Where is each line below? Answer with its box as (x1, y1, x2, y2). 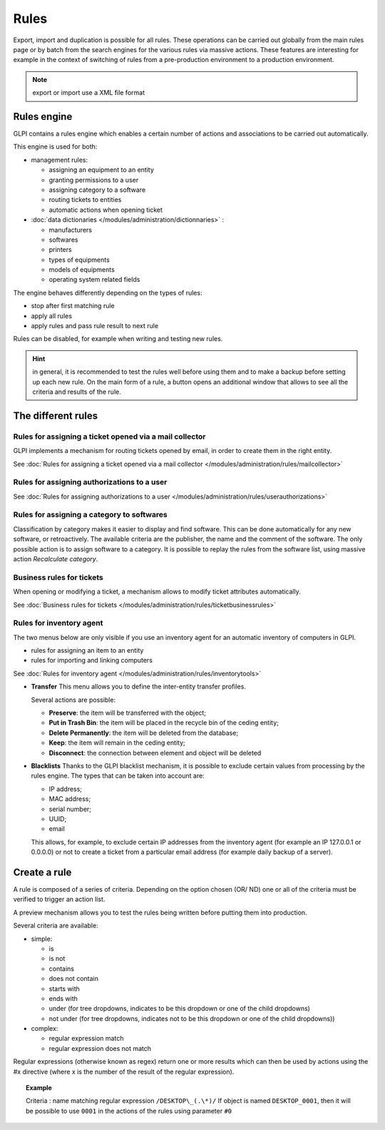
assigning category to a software (48, 185, 146, 194)
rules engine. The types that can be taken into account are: (31, 771, 205, 780)
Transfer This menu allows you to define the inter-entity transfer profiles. (31, 682, 246, 691)
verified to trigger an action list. (13, 895, 106, 904)
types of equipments (48, 255, 110, 264)
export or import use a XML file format (32, 88, 145, 97)
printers (48, 245, 72, 254)
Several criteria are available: (13, 921, 99, 930)
